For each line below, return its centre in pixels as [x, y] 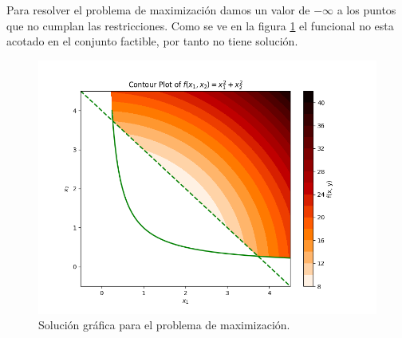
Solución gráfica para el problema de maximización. [164, 325]
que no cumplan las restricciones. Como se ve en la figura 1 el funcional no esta [200, 25]
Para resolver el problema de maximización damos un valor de [158, 10]
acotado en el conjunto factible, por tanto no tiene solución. [152, 41]
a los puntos [367, 10]
